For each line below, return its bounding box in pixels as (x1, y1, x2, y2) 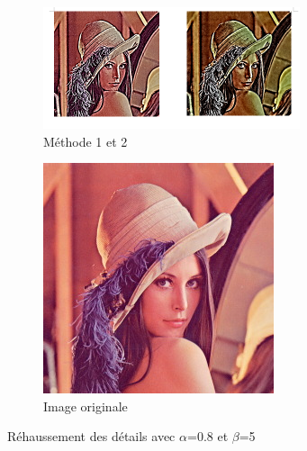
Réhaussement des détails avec (7, 427, 176, 446)
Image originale (43, 396, 128, 415)
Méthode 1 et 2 (43, 131, 128, 150)
